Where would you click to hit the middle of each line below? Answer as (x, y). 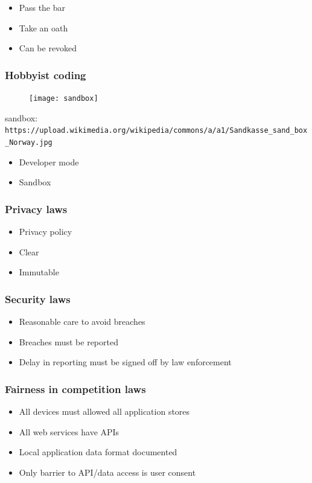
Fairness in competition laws (75, 389)
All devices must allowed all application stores (104, 411)
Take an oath (43, 27)
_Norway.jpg (29, 142)
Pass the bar (42, 7)
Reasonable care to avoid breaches (82, 321)
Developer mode (49, 162)
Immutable (39, 272)
